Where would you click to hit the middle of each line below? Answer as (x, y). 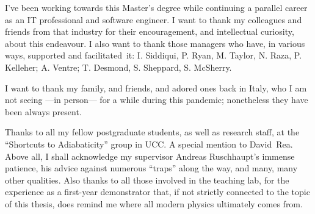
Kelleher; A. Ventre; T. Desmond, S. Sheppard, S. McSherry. (118, 67)
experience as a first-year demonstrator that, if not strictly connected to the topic (157, 192)
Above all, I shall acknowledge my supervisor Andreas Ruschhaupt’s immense (150, 156)
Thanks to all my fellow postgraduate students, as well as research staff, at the (152, 132)
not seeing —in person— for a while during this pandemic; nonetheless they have (157, 100)
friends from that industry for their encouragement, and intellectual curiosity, (150, 31)
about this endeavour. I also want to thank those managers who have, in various (155, 43)
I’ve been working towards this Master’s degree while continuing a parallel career (156, 7)
